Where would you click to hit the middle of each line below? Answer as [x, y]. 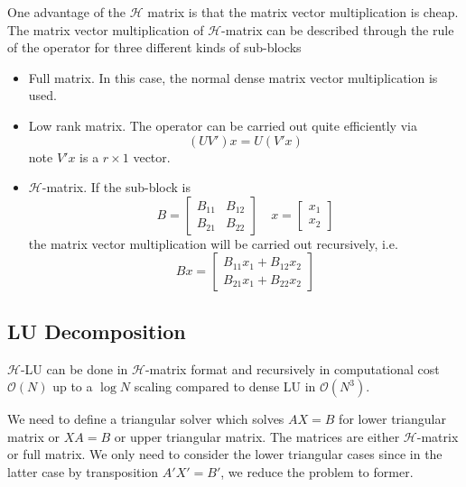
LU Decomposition [97, 331]
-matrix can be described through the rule [338, 29]
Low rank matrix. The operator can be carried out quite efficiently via [223, 125]
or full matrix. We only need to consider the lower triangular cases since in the [225, 454]
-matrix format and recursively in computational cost [292, 368]
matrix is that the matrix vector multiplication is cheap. [303, 12]
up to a [73, 386]
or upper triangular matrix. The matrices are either [257, 436]
